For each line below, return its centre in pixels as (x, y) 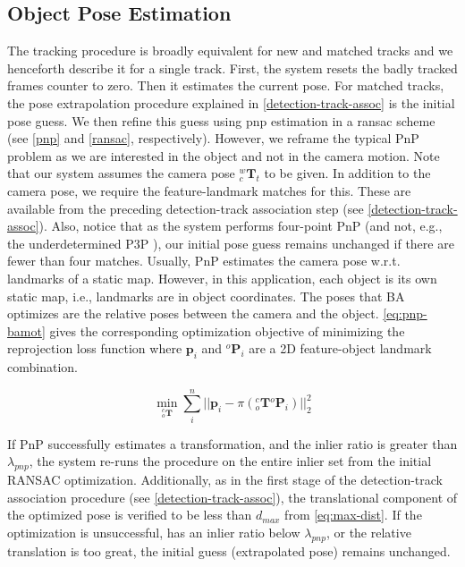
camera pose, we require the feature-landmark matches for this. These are (209, 190)
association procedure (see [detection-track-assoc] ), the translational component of (232, 497)
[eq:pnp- (405, 313)
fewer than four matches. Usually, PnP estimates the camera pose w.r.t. (204, 261)
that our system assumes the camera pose (121, 173)
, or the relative (368, 532)
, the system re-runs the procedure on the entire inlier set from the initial (230, 461)
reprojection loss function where (95, 348)
